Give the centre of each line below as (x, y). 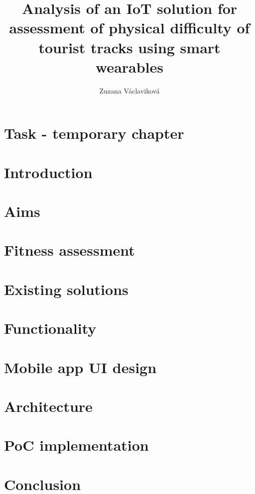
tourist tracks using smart (129, 47)
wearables (129, 66)
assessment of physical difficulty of (129, 28)
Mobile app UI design (80, 367)
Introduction (48, 172)
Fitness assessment (69, 250)
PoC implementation (76, 445)
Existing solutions (66, 289)
